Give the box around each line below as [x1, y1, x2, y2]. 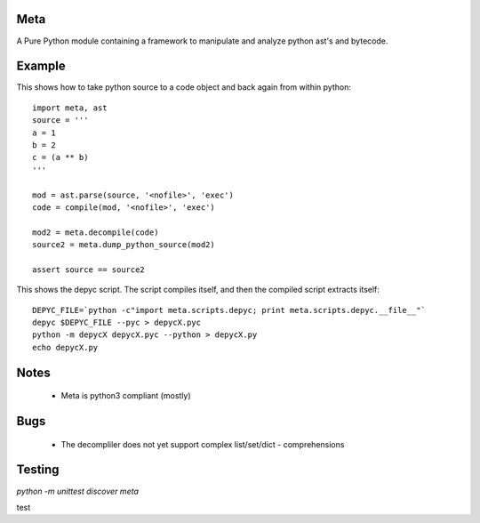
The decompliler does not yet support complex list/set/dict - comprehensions [60, 439, 345, 449]
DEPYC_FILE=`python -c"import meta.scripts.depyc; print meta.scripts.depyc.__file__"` [32, 305, 427, 315]
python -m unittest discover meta [16, 486, 140, 496]
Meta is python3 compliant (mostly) [60, 390, 191, 401]
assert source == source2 [32, 264, 146, 275]
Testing [16, 463, 60, 478]
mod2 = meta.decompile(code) [32, 227, 159, 237]
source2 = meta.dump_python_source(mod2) [32, 240, 215, 250]
